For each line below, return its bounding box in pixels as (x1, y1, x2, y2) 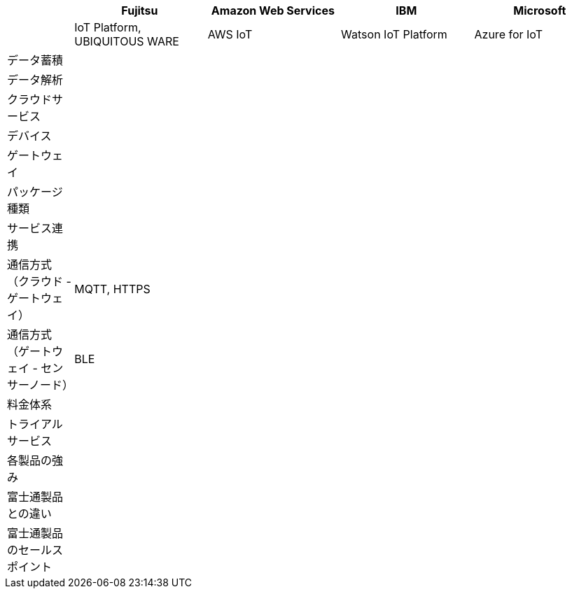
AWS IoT (207, 27, 253, 41)
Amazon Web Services (211, 3, 335, 17)
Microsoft (513, 3, 566, 17)
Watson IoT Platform (341, 27, 447, 41)
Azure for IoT (474, 27, 543, 41)
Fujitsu (121, 3, 158, 17)
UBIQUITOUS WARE (74, 34, 179, 48)
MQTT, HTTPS (74, 282, 151, 296)
